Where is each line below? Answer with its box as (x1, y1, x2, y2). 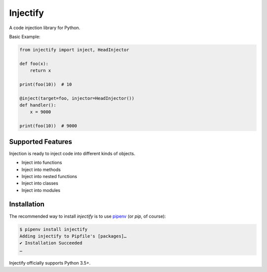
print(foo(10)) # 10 (19, 82, 72, 87)
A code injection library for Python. (9, 25, 81, 31)
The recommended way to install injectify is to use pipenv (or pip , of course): (9, 213, 166, 219)
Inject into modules (21, 187, 60, 193)
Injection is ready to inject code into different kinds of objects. (9, 150, 135, 156)
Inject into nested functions (21, 173, 78, 179)
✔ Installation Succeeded (19, 240, 83, 246)
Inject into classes (21, 181, 59, 186)
